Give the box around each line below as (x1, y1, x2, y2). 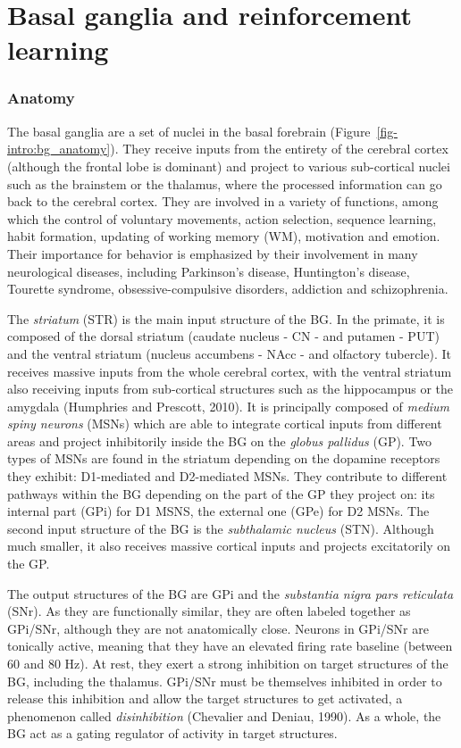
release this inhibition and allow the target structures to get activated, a (7, 689, 403, 708)
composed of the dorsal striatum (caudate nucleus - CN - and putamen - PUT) (7, 327, 440, 345)
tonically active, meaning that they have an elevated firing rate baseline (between (7, 636, 453, 655)
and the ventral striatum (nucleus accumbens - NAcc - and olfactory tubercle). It (7, 344, 451, 362)
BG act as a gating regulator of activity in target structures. (7, 724, 338, 743)
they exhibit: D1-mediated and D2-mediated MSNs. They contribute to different (7, 467, 448, 486)
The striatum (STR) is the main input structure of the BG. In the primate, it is (7, 309, 445, 328)
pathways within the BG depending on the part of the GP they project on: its (7, 484, 435, 503)
